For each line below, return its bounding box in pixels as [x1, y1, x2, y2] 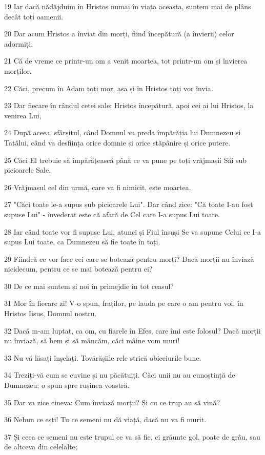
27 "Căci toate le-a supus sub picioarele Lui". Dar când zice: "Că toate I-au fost [4, 199, 253, 210]
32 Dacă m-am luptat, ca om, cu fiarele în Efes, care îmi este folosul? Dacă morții [4, 325, 261, 336]
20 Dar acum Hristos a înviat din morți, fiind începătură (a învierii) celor [4, 28, 234, 39]
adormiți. [4, 38, 33, 49]
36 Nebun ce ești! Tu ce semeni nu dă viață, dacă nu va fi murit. [4, 414, 207, 425]
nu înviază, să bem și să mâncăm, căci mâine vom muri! [4, 335, 180, 346]
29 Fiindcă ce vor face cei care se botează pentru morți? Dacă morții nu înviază [4, 253, 254, 264]
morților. [4, 65, 32, 76]
